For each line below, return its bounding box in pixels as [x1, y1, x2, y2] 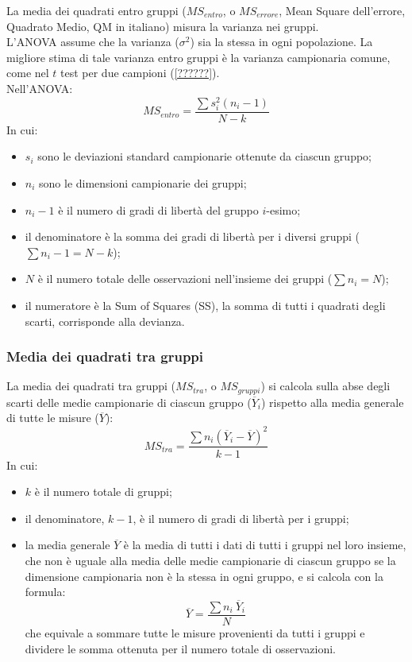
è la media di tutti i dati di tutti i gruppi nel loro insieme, [123, 536, 406, 553]
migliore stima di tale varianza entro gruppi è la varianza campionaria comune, [6, 48, 391, 65]
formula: [25, 583, 66, 600]
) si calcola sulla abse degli [260, 377, 391, 394]
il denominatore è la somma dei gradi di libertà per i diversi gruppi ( [25, 228, 360, 245]
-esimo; [266, 201, 301, 218]
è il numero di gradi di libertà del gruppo [58, 201, 259, 218]
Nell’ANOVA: [6, 79, 73, 96]
